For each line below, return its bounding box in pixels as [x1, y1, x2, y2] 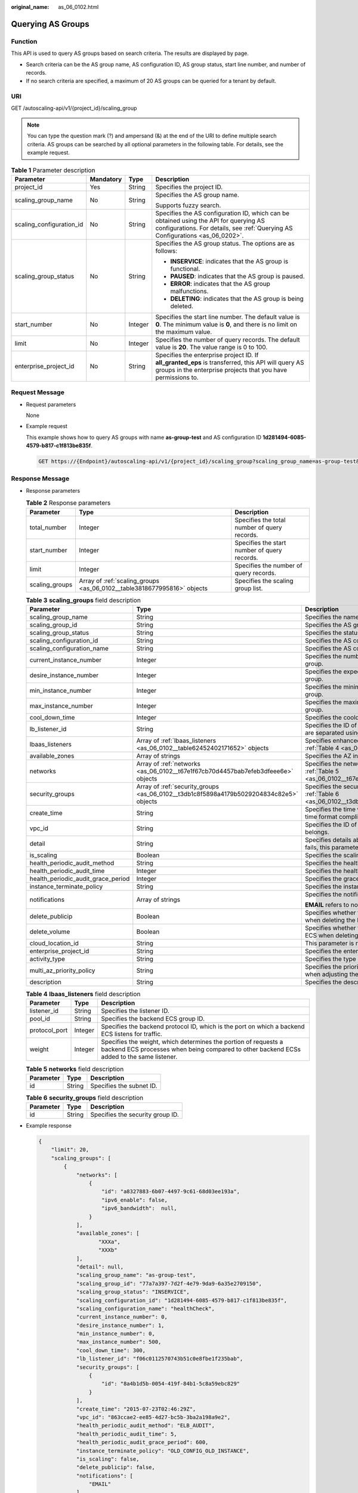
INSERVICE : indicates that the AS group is [170, 257, 289, 265]
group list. [234, 584, 263, 592]
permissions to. [155, 373, 199, 382]
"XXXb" [98, 1247, 118, 1254]
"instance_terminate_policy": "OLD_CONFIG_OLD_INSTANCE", [76, 1447, 250, 1454]
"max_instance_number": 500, [76, 1338, 162, 1345]
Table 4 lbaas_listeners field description [26, 990, 141, 999]
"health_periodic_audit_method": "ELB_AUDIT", [76, 1422, 215, 1429]
